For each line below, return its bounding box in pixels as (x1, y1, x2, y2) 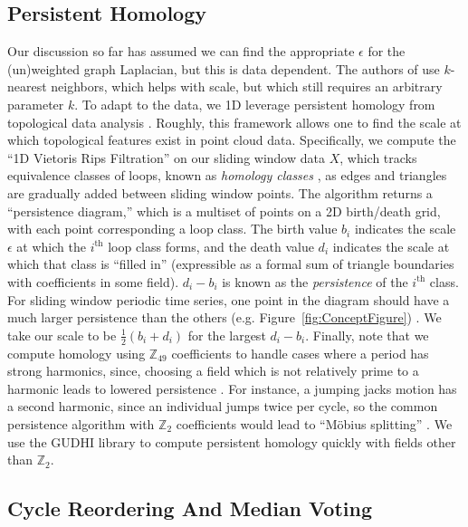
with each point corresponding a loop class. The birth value (7, 219, 338, 238)
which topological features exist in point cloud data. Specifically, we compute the (7, 130, 456, 149)
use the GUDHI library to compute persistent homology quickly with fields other (7, 432, 456, 451)
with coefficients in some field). (7, 272, 179, 291)
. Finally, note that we (305, 325, 429, 344)
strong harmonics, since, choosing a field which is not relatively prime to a (7, 361, 419, 380)
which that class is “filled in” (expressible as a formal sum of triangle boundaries (7, 254, 454, 273)
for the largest (187, 325, 266, 344)
